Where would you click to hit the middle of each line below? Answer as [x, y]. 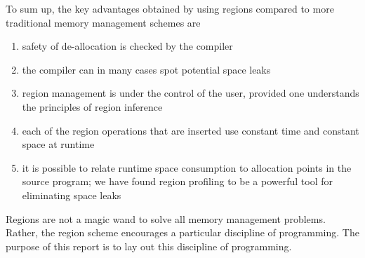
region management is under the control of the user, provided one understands [191, 93]
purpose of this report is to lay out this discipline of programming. [149, 246]
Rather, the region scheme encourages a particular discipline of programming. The [182, 232]
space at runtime [58, 144]
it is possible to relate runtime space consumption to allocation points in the [187, 167]
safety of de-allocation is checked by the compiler [127, 46]
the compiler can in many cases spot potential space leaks [146, 69]
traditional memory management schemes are [103, 22]
